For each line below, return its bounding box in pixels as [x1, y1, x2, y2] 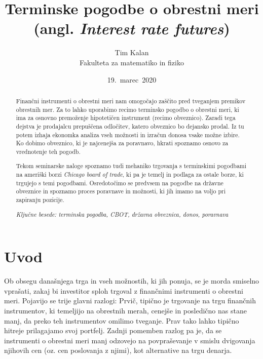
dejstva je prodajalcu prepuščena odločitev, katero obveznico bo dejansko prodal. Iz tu [16, 122, 244, 130]
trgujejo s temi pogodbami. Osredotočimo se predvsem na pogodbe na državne [16, 178, 223, 187]
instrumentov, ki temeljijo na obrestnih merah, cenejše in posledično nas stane [4, 305, 247, 315]
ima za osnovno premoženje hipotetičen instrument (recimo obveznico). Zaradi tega [16, 113, 236, 122]
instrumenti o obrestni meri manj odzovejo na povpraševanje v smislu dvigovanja [4, 335, 255, 345]
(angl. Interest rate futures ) [33, 18, 230, 39]
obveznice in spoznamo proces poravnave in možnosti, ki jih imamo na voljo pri [16, 187, 226, 195]
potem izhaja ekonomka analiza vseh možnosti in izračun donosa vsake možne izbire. [16, 130, 240, 139]
